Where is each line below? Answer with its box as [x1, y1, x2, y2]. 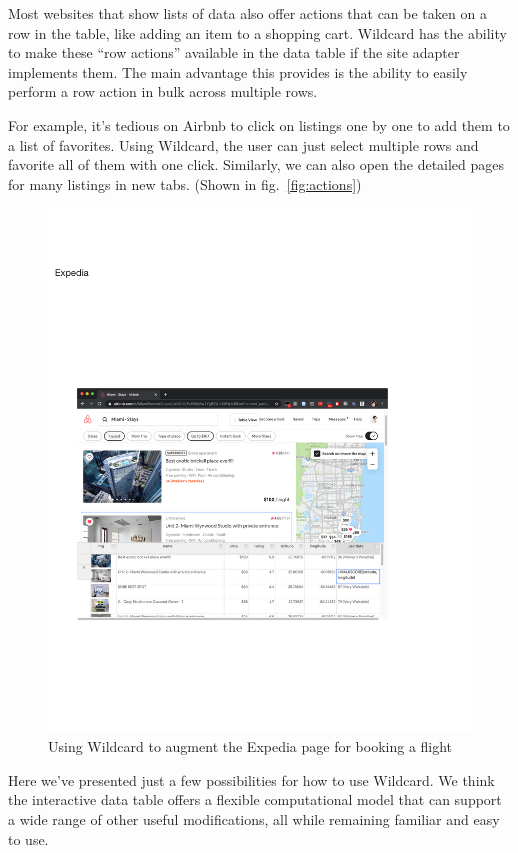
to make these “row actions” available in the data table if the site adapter [8, 42, 460, 63]
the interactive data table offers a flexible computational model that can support [8, 789, 502, 810]
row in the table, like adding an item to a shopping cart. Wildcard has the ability [8, 22, 507, 43]
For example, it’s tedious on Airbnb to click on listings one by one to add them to [8, 114, 510, 135]
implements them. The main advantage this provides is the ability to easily [8, 61, 468, 82]
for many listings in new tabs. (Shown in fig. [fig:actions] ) [8, 173, 362, 194]
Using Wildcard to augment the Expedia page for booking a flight [48, 736, 453, 757]
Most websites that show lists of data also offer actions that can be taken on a [8, 3, 487, 23]
